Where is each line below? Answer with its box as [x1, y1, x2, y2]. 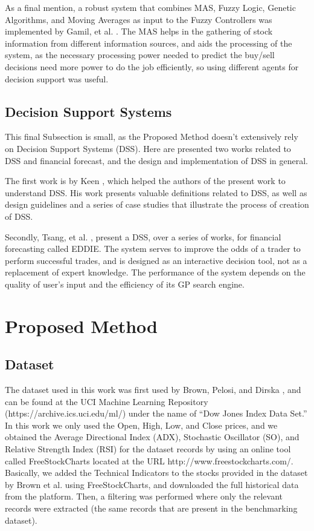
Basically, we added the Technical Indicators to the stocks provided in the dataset [5, 466, 308, 479]
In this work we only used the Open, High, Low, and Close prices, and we [5, 418, 278, 431]
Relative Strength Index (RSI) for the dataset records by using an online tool [5, 443, 291, 455]
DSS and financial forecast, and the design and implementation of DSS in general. [5, 154, 308, 167]
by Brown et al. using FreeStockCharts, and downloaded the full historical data [5, 478, 299, 490]
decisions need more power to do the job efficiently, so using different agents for [5, 60, 299, 73]
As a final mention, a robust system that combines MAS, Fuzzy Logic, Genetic [5, 1, 296, 13]
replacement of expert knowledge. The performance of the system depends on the [5, 266, 306, 279]
